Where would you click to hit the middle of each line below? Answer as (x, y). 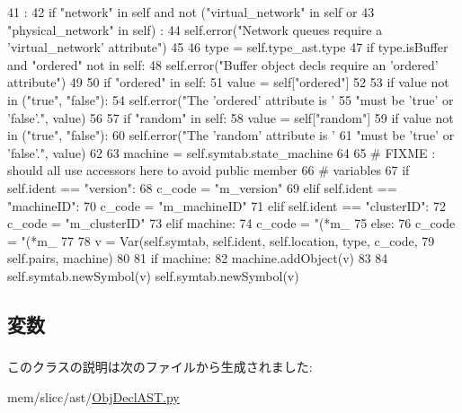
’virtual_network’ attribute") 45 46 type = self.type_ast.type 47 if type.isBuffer (228, 47)
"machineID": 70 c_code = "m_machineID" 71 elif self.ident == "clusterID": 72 (227, 205)
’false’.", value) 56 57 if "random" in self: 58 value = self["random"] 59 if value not (231, 117)
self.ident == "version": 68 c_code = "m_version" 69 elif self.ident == (202, 187)
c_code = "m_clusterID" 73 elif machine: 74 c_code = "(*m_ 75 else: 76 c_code (231, 223)
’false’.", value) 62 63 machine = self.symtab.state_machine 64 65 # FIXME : (222, 152)
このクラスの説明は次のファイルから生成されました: (160, 367)
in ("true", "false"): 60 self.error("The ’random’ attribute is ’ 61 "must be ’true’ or (231, 135)
